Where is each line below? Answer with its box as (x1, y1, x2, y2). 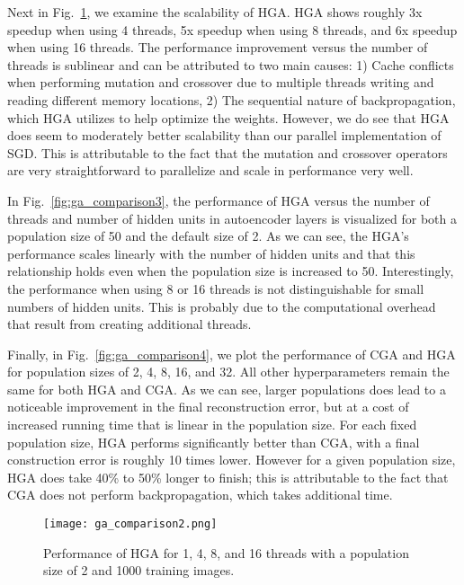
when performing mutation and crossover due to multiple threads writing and (7, 73, 434, 92)
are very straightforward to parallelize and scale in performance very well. (7, 161, 414, 180)
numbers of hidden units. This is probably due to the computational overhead (7, 297, 436, 315)
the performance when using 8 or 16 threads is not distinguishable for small (7, 279, 424, 297)
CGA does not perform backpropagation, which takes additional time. (7, 485, 393, 504)
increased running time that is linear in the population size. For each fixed (7, 415, 417, 434)
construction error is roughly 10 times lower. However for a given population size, (7, 450, 456, 469)
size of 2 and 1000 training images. (43, 561, 235, 580)
